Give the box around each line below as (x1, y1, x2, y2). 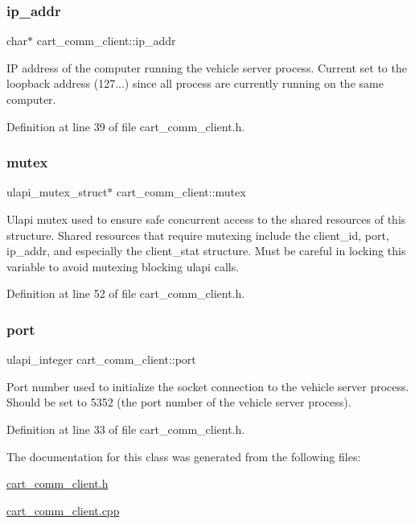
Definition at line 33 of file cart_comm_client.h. (6, 420, 245, 437)
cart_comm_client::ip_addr (36, 32, 176, 49)
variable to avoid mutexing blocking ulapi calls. (6, 258, 240, 274)
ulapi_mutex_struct (6, 184, 108, 200)
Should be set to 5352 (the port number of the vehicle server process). (6, 394, 351, 411)
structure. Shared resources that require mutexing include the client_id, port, (6, 226, 389, 243)
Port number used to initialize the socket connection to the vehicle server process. (6, 378, 409, 394)
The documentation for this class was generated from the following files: (6, 448, 361, 464)
